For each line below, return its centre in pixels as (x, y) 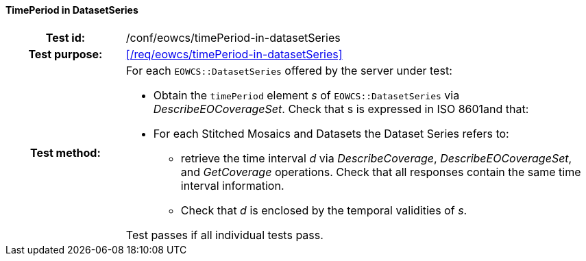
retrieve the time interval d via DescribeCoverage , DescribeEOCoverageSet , (376, 158)
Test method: (65, 152)
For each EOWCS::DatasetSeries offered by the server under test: (289, 70)
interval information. (232, 185)
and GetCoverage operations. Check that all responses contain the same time (381, 172)
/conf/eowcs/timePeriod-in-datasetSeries (233, 37)
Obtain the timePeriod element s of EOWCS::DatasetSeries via (306, 95)
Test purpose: (65, 54)
